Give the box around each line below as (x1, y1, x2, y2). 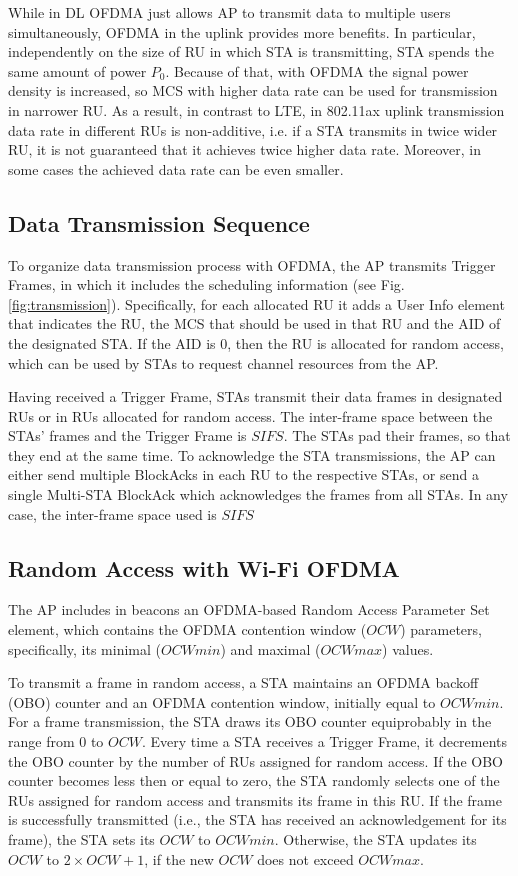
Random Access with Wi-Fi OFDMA (8, 552, 400, 583)
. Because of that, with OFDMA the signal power (165, 60, 469, 81)
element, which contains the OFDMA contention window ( (8, 619, 367, 640)
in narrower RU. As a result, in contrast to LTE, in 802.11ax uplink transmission (8, 99, 505, 120)
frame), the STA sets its (8, 829, 155, 849)
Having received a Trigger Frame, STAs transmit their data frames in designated (8, 386, 503, 407)
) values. (382, 638, 434, 659)
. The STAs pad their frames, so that (283, 425, 511, 446)
